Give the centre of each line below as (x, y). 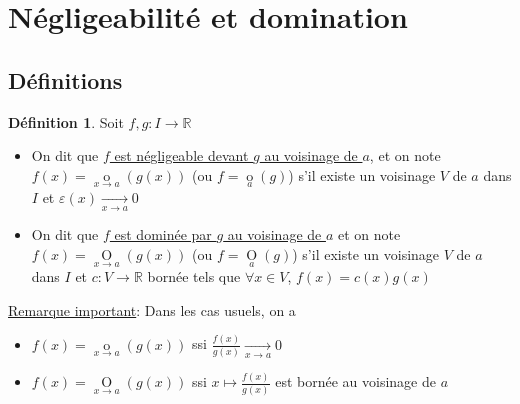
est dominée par (163, 234)
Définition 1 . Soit (66, 121)
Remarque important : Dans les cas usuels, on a (152, 309)
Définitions (65, 79)
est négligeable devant (181, 155)
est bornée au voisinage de (355, 381)
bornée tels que (194, 276)
